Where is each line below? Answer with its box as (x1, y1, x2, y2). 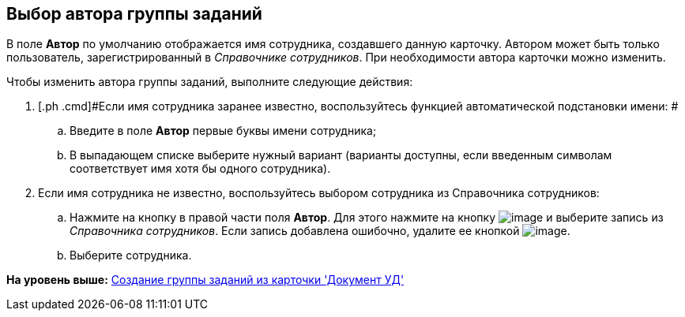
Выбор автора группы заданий (6, 4, 262, 24)
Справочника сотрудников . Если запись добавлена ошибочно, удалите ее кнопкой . (70, 224, 570, 238)
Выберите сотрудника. (70, 248, 192, 263)
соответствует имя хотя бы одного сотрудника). (70, 162, 331, 176)
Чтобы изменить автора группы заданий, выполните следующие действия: (6, 75, 413, 89)
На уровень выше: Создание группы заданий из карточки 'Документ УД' (6, 273, 405, 287)
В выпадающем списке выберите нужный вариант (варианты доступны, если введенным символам (70, 148, 612, 162)
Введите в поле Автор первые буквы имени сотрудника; (70, 124, 377, 138)
